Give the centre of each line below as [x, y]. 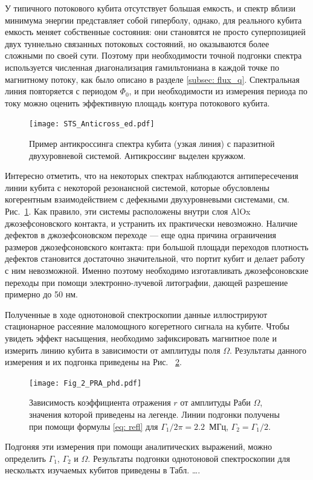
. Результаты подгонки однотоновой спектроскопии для [189, 458]
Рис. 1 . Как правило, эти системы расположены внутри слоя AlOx [128, 211]
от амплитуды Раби [215, 402]
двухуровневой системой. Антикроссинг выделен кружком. [137, 155]
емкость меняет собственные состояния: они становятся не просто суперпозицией [155, 32]
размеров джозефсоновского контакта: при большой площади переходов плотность [157, 246]
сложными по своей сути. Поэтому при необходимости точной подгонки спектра [153, 55]
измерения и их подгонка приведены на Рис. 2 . [93, 362]
